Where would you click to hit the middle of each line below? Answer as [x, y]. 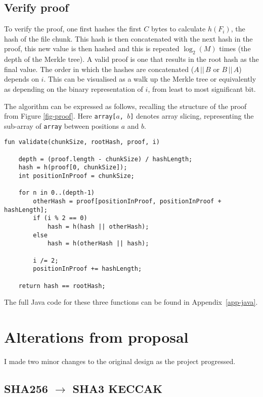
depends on [21, 79]
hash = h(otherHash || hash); [98, 244]
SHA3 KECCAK [118, 388]
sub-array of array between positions [62, 125]
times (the [235, 48]
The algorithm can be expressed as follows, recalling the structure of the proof [125, 106]
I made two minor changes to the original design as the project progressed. [120, 361]
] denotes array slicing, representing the [192, 116]
